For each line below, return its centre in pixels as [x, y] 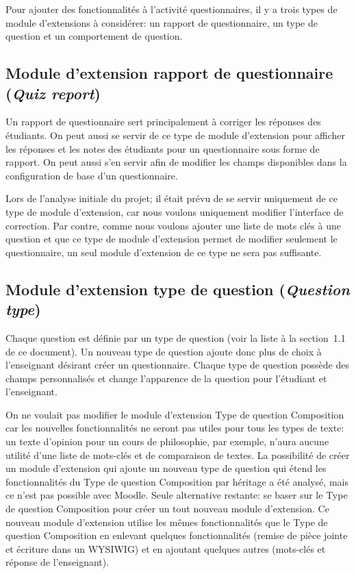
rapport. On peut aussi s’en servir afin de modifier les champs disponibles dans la [176, 162]
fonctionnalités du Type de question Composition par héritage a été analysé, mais [177, 481]
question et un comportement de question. [94, 36]
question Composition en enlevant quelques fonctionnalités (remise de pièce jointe [177, 535]
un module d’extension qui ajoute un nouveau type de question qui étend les [166, 468]
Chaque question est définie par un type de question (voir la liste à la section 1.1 [176, 337]
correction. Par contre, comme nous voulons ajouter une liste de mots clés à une [173, 225]
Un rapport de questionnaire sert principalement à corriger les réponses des [163, 122]
